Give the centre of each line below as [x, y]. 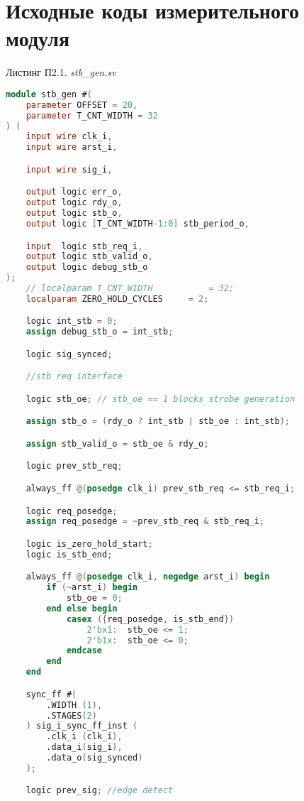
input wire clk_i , [69, 137]
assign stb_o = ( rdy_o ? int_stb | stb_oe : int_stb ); [158, 421]
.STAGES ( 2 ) [72, 715]
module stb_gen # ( [49, 94]
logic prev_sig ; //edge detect [100, 791]
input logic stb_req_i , [84, 246]
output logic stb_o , [74, 213]
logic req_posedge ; [72, 511]
